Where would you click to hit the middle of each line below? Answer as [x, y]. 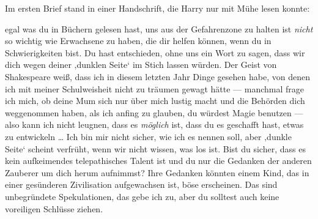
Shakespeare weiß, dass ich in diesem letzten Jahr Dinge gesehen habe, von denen [157, 76]
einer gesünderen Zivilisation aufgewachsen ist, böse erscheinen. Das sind [141, 184]
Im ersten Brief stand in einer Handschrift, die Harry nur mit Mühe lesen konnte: [157, 8]
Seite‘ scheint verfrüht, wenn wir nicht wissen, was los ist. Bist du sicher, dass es [155, 148]
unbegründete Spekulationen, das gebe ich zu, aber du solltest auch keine [142, 196]
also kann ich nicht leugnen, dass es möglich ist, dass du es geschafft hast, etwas [154, 124]
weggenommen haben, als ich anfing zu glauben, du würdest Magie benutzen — [154, 112]
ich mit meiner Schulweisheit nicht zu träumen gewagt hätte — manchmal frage [154, 88]
